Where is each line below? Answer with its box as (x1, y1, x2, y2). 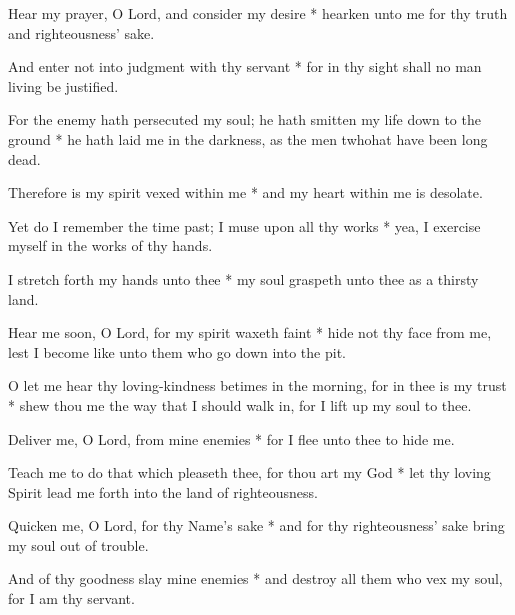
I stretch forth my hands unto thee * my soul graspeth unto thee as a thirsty (8, 268, 479, 289)
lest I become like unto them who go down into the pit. (8, 341, 346, 362)
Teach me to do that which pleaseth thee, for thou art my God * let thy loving (8, 462, 491, 483)
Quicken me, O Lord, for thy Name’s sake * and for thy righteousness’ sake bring (8, 515, 505, 536)
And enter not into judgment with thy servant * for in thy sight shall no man (8, 56, 482, 77)
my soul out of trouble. (8, 534, 149, 555)
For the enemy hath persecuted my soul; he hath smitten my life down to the (8, 109, 481, 130)
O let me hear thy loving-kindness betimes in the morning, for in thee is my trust (8, 375, 507, 396)
